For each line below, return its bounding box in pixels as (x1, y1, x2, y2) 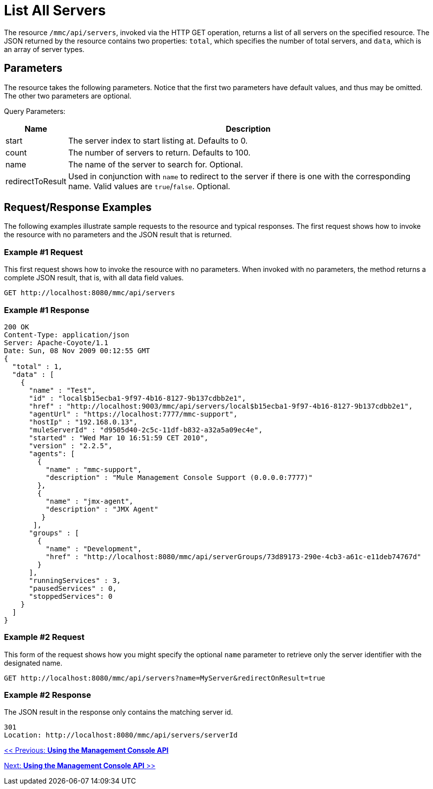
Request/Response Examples (4, 201, 152, 214)
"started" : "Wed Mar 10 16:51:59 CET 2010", (29, 433, 209, 442)
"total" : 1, (12, 362, 63, 370)
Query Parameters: (4, 106, 66, 115)
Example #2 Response (4, 690, 91, 700)
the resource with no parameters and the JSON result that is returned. (4, 230, 232, 239)
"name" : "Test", (29, 386, 96, 394)
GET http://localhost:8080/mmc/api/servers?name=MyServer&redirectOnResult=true (4, 674, 326, 682)
